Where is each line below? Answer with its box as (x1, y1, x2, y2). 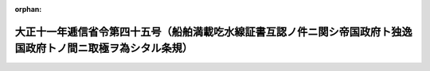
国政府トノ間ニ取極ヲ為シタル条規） (14, 42, 193, 55)
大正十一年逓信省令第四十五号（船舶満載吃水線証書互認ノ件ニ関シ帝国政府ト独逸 (14, 24, 412, 39)
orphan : (14, 5, 42, 13)
